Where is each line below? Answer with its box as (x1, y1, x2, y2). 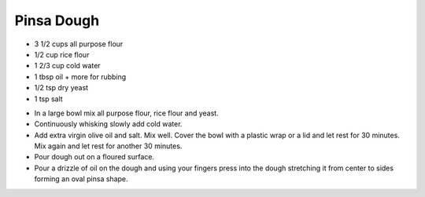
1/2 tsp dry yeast (34, 83, 89, 93)
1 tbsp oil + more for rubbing (34, 71, 127, 82)
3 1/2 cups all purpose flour (34, 39, 124, 49)
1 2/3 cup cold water (34, 61, 102, 71)
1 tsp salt (34, 94, 63, 104)
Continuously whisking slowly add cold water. (34, 119, 183, 129)
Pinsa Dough (14, 12, 100, 29)
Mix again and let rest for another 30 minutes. (34, 141, 183, 151)
